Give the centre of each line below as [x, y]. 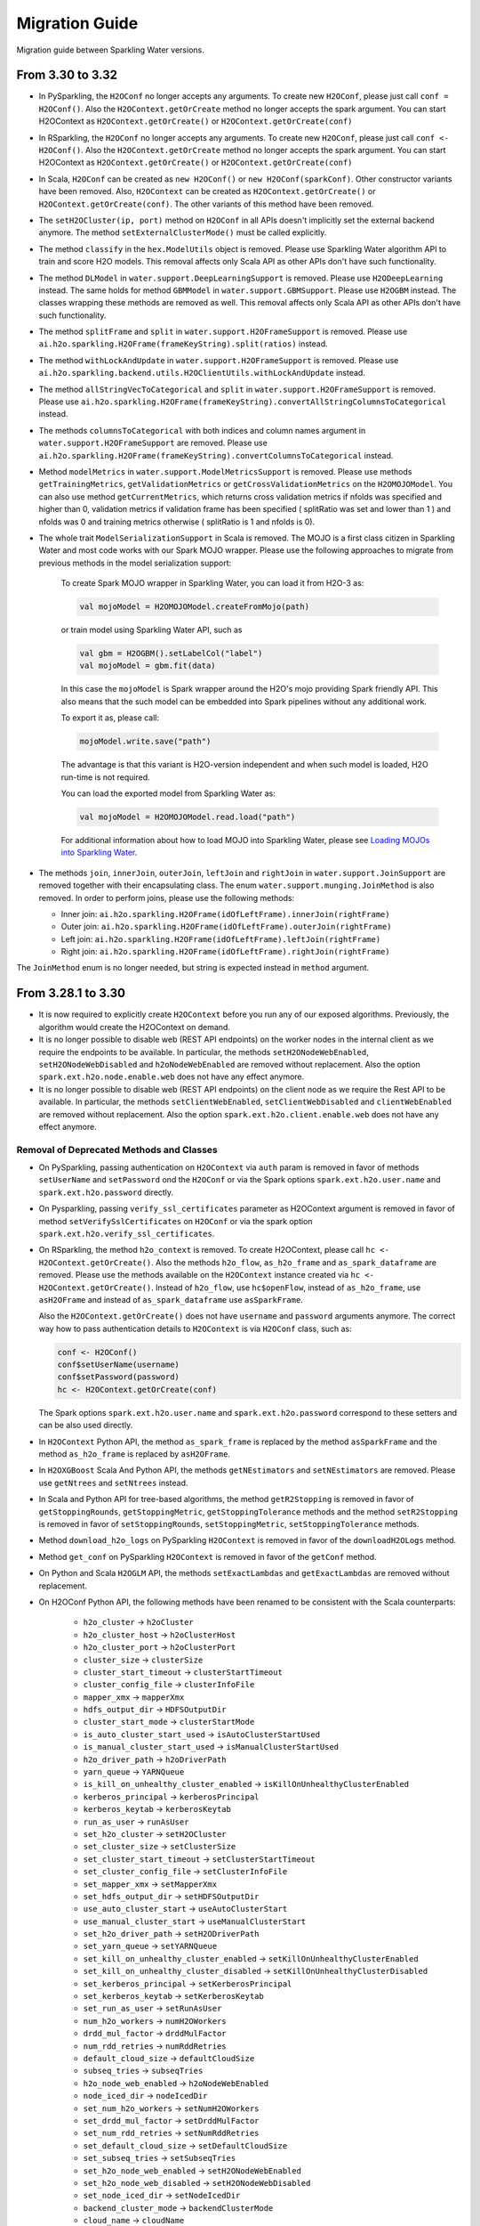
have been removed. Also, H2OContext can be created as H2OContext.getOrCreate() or [207, 191]
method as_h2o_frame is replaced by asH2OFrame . [135, 1454]
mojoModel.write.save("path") [145, 742]
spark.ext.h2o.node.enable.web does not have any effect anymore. [172, 1076]
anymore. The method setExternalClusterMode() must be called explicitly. [183, 232]
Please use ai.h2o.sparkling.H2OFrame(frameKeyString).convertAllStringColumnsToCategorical [243, 402]
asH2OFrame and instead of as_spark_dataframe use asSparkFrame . [171, 1299]
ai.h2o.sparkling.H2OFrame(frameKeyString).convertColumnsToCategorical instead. [216, 455]
